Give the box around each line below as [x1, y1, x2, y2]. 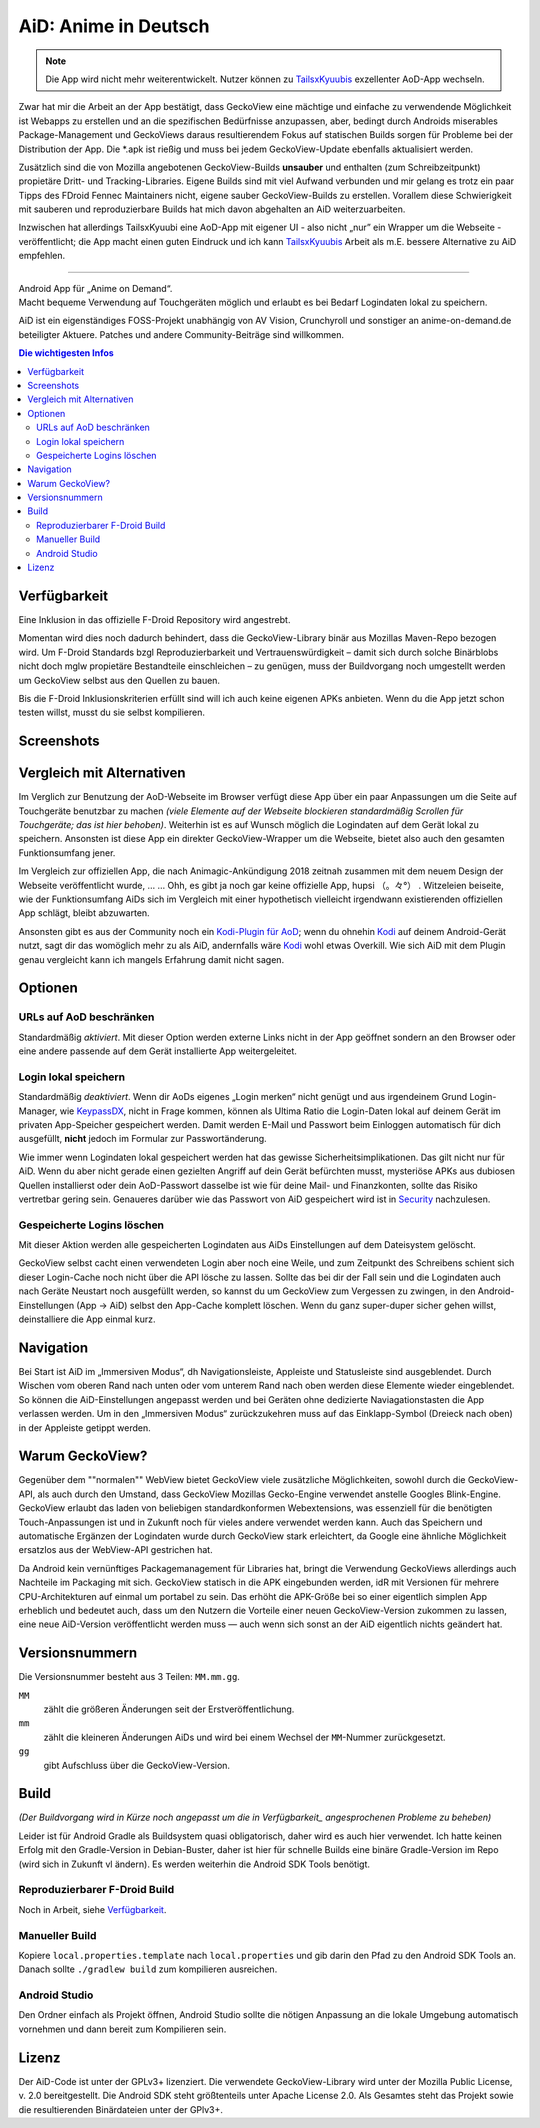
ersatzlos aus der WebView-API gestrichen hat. [18, 1544, 214, 1556]
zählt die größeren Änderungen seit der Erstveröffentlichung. [43, 1703, 295, 1715]
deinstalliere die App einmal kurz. [18, 1313, 156, 1325]
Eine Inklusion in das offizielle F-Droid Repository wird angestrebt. [18, 613, 291, 625]
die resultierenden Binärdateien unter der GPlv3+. [18, 2103, 224, 2115]
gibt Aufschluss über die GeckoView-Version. [43, 1759, 230, 1771]
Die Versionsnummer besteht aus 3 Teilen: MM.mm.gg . [18, 1671, 240, 1683]
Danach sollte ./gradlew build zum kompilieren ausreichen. [18, 1963, 278, 1975]
